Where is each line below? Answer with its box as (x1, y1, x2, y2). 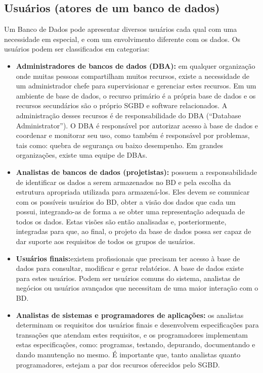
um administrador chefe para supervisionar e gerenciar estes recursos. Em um (16, 80, 256, 91)
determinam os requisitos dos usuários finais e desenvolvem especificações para (16, 319, 259, 330)
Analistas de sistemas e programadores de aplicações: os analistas (16, 309, 244, 320)
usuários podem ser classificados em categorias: (4, 43, 150, 54)
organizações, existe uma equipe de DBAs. (16, 150, 148, 160)
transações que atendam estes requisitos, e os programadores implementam (16, 329, 248, 340)
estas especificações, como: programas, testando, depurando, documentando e (16, 339, 255, 350)
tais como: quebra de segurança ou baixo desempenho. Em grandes (16, 139, 224, 150)
